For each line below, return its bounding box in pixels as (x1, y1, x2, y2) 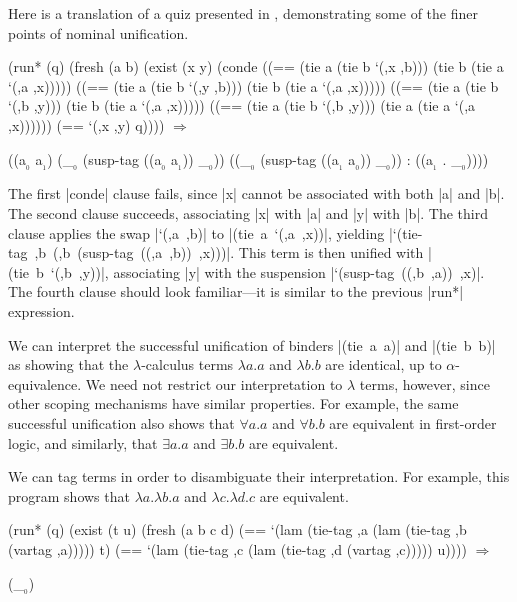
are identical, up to (325, 354, 442, 375)
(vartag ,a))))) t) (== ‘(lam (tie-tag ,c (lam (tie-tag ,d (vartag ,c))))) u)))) (8, 538, 467, 559)
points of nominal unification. (8, 22, 189, 43)
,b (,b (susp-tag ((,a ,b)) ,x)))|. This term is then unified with (34, 242, 424, 263)
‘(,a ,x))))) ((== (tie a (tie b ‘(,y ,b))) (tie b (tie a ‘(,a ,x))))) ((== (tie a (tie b (8, 75, 499, 96)
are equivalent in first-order (329, 412, 497, 433)
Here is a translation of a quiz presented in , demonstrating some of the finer (8, 3, 478, 23)
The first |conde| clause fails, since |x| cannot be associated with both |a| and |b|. (8, 183, 505, 204)
